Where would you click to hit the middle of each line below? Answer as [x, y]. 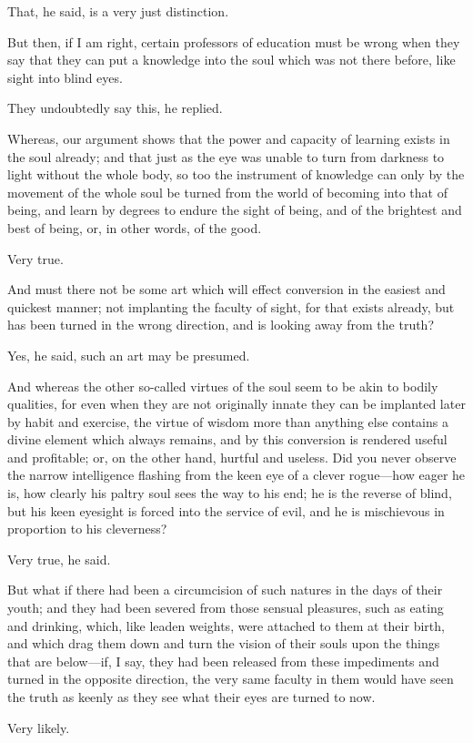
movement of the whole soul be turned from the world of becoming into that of [227, 192]
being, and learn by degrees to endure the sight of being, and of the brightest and [235, 210]
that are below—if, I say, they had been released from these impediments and [223, 661]
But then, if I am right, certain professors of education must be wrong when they [234, 41]
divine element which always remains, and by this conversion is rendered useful [227, 439]
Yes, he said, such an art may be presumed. [129, 355]
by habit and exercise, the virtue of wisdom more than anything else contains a [228, 421]
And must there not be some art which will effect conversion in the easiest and [226, 289]
